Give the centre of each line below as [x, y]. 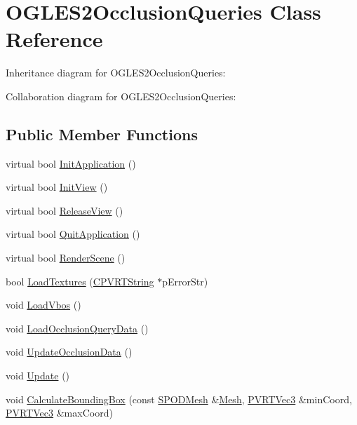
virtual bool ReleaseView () [65, 210]
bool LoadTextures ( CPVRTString [80, 281]
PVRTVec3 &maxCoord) [59, 413]
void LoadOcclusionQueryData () [77, 328]
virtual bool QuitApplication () [73, 234]
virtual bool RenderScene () [66, 258]
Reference [54, 39]
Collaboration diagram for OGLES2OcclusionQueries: [121, 96]
